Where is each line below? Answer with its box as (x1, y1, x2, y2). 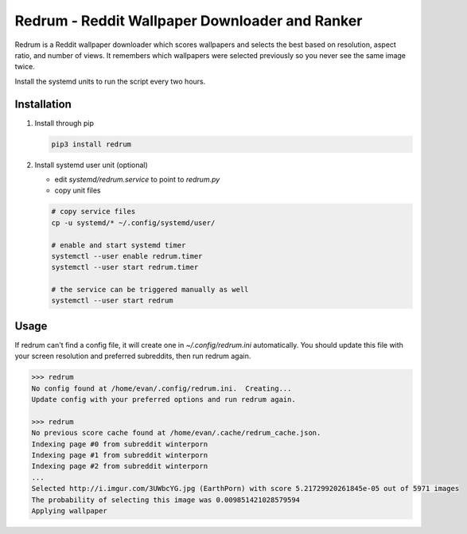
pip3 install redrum (51, 139, 131, 149)
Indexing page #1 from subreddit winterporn (31, 450, 208, 460)
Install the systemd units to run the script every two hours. (14, 76, 206, 86)
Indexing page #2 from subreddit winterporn (31, 462, 208, 471)
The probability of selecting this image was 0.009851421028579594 (31, 495, 301, 505)
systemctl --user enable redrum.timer (51, 251, 203, 260)
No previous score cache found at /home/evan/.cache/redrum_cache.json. (31, 428, 321, 438)
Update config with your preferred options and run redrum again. (31, 395, 296, 404)
